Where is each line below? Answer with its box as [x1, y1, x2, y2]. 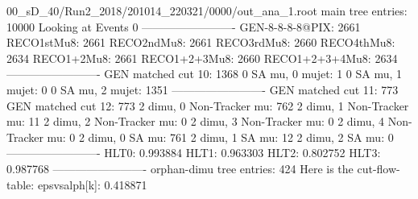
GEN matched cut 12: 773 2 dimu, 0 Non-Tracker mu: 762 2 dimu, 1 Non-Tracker [6, 97, 409, 114]
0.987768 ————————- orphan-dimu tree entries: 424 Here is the [6, 160, 354, 176]
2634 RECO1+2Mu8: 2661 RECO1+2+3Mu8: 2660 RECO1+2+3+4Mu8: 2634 [6, 49, 398, 66]
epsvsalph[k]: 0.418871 [37, 176, 147, 193]
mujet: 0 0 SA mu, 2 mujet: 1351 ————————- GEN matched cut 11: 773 [6, 81, 399, 97]
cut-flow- [357, 160, 400, 176]
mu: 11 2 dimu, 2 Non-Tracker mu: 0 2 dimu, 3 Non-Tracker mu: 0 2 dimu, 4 [6, 113, 385, 130]
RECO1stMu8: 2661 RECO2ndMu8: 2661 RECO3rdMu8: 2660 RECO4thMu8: [6, 34, 395, 51]
